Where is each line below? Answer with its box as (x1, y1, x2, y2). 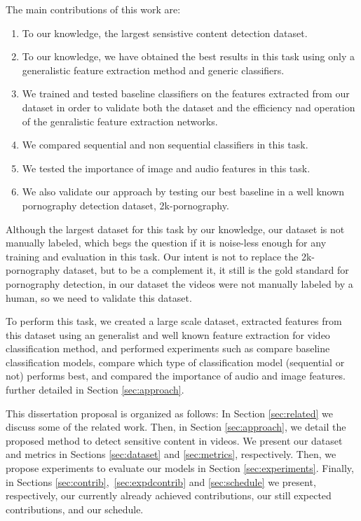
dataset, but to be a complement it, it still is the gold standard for (63, 263, 349, 277)
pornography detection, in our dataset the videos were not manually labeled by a (6, 276, 353, 291)
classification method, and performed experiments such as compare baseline (6, 341, 330, 356)
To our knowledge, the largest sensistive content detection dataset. (22, 25, 308, 40)
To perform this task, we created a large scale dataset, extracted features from (6, 314, 342, 328)
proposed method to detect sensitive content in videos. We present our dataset (6, 433, 343, 447)
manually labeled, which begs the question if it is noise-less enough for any (6, 235, 327, 250)
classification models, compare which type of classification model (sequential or (6, 354, 345, 369)
